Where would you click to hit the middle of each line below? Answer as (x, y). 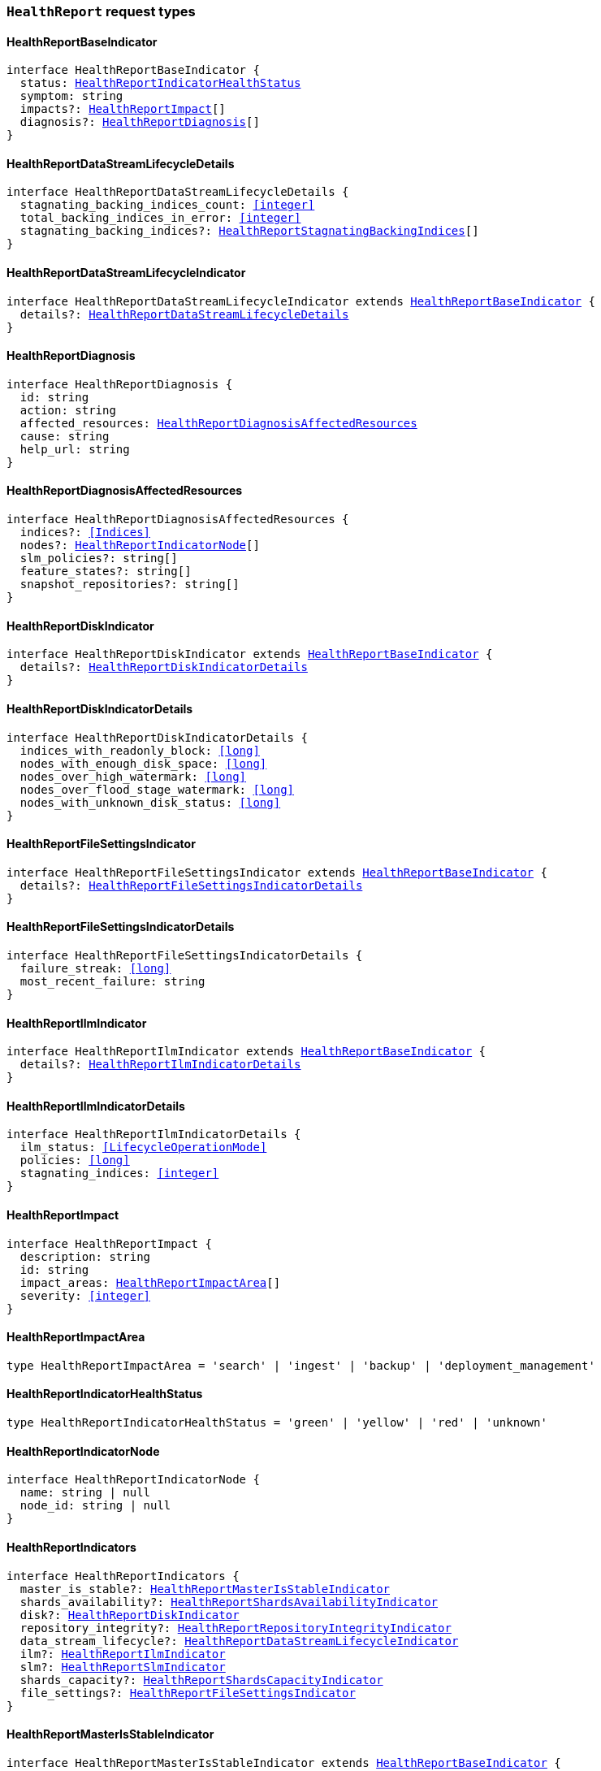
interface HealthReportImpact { (109, 1243)
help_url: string (75, 449)
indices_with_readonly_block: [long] (140, 750)
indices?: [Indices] (85, 533)
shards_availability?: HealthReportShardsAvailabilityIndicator (229, 1602)
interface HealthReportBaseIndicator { (133, 70)
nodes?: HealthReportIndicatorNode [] (140, 546)
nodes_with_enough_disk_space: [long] (143, 763)
